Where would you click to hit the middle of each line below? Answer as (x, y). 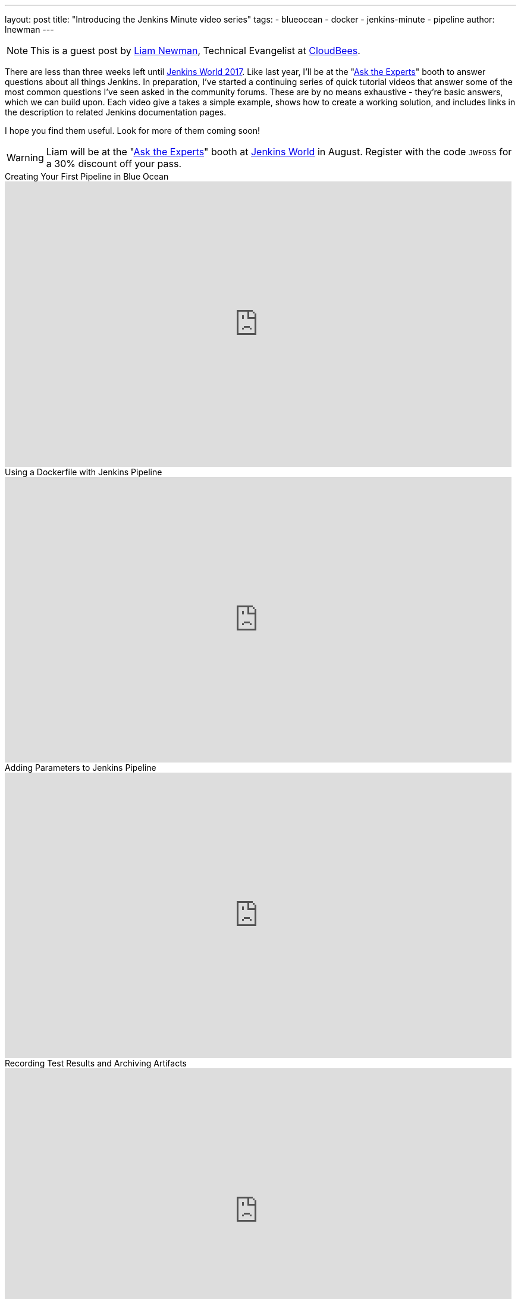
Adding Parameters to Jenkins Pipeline (81, 768)
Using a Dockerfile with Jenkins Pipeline (84, 472)
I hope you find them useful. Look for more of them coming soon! (133, 131)
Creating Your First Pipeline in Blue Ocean (87, 176)
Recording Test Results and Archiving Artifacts (96, 1063)
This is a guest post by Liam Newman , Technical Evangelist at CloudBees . (195, 51)
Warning (25, 158)
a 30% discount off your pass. (114, 164)
